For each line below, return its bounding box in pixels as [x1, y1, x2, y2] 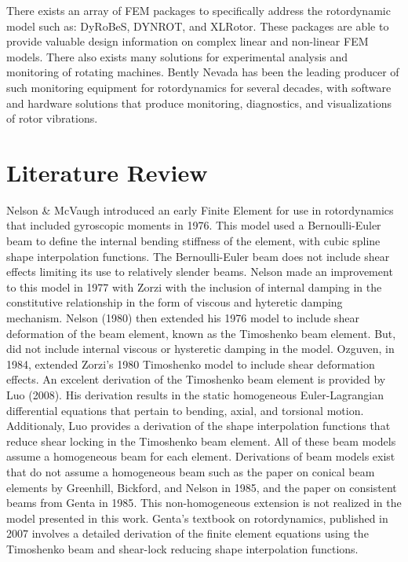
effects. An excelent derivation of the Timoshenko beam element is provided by [6, 371, 386, 388]
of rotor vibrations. [6, 110, 98, 127]
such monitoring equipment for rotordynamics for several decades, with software [6, 79, 392, 95]
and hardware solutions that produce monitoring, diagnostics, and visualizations [6, 94, 392, 111]
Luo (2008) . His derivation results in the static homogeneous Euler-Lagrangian [6, 387, 384, 402]
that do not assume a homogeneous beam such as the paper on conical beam [6, 463, 375, 479]
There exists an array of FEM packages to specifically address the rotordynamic [6, 2, 391, 18]
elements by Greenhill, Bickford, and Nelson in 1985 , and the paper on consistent [6, 479, 397, 495]
